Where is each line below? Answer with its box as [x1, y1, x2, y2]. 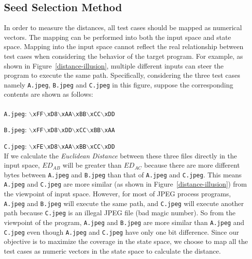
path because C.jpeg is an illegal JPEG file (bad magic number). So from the [4, 207, 235, 218]
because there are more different [144, 160, 240, 170]
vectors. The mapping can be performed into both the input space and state [4, 32, 231, 42]
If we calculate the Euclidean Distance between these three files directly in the [4, 150, 237, 160]
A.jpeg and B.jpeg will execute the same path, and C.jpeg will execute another [4, 198, 244, 208]
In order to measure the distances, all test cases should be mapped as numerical [4, 22, 242, 33]
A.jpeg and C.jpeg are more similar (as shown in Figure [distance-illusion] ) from [4, 179, 247, 189]
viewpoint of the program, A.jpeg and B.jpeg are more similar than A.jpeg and [4, 217, 244, 227]
